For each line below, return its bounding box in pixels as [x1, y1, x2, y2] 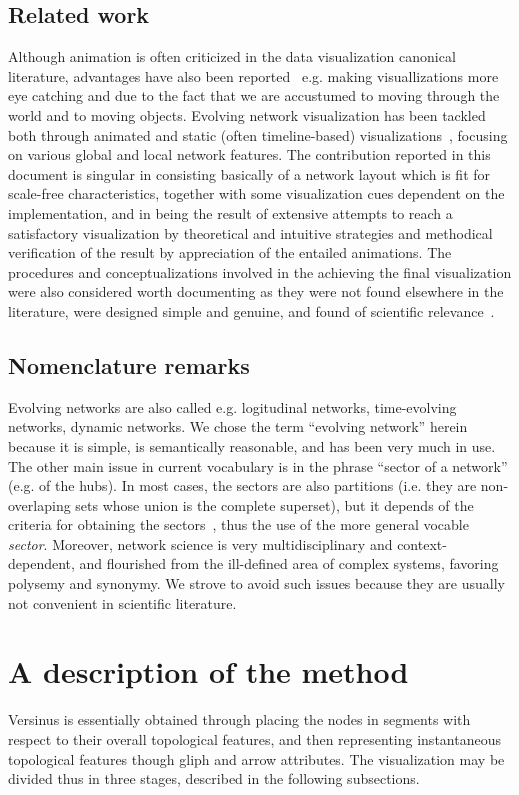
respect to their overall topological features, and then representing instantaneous [8, 728, 501, 749]
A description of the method [8, 651, 409, 692]
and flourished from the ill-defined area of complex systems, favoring [79, 553, 499, 574]
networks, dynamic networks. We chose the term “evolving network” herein [8, 416, 468, 437]
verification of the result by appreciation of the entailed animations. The [8, 242, 452, 263]
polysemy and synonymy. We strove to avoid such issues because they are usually [8, 573, 505, 594]
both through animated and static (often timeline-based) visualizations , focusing [8, 124, 508, 145]
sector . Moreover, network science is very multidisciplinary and [8, 533, 393, 554]
